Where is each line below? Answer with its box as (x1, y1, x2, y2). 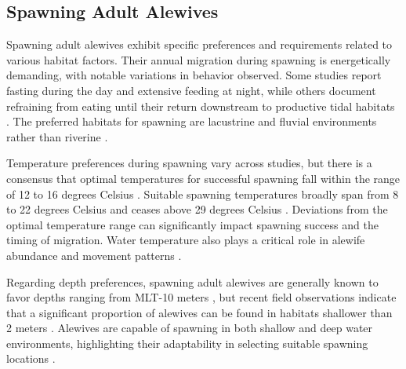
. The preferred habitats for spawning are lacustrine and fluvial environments (6, 113, 377, 130)
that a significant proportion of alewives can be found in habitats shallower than (6, 304, 393, 320)
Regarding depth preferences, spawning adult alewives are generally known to (6, 273, 379, 290)
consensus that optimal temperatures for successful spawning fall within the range (6, 170, 401, 186)
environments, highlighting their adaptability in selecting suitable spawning (6, 334, 368, 351)
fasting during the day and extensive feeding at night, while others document (6, 82, 376, 98)
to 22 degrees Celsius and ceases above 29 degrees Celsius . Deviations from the (6, 201, 388, 217)
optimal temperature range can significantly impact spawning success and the (6, 216, 379, 232)
